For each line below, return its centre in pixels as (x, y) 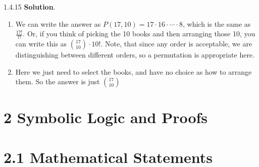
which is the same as (219, 23)
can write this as (41, 44)
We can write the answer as (58, 23)
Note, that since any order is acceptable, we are (179, 44)
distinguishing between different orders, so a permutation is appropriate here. (135, 55)
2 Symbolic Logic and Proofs (106, 117)
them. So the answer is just (58, 81)
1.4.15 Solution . (30, 7)
